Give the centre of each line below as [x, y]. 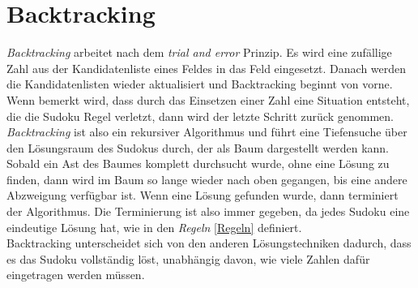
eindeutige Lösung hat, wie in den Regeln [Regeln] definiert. [154, 227]
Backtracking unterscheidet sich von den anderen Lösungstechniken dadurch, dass [209, 243]
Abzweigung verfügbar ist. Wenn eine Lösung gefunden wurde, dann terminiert [203, 195]
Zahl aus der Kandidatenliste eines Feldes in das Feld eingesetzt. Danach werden [207, 68]
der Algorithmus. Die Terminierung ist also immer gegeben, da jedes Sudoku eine [208, 211]
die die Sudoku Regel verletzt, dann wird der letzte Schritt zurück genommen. [200, 116]
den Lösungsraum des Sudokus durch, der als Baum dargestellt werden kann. [198, 147]
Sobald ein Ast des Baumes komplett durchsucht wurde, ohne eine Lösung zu [198, 163]
